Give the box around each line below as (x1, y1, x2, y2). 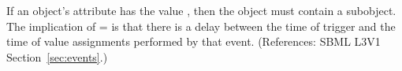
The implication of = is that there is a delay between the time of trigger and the (6, 17, 396, 34)
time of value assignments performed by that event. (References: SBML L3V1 (6, 33, 381, 50)
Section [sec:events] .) (6, 48, 108, 65)
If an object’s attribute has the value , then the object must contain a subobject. (6, 2, 396, 18)
